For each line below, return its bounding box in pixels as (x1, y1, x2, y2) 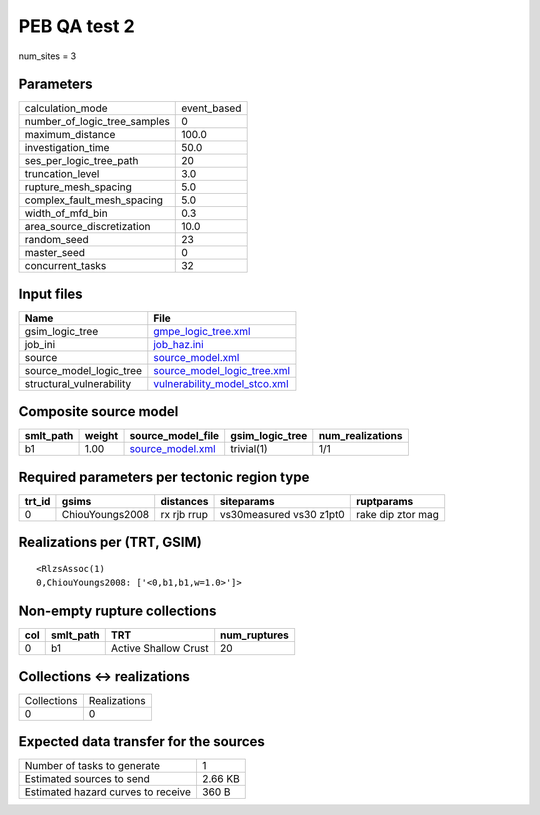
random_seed (24, 233, 89, 247)
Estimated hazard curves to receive (24, 785, 192, 799)
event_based (181, 101, 242, 115)
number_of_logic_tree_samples (24, 115, 170, 129)
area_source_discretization (24, 220, 151, 234)
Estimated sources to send (24, 772, 150, 786)
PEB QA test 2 (18, 15, 135, 37)
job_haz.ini (153, 337, 204, 351)
